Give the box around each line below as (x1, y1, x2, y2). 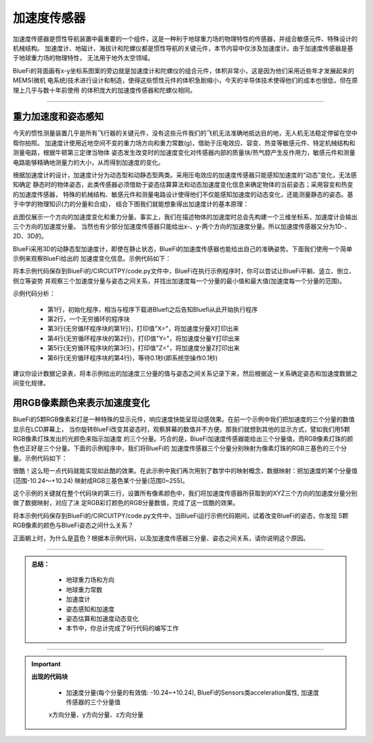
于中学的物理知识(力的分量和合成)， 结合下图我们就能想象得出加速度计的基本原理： (12, 200, 249, 208)
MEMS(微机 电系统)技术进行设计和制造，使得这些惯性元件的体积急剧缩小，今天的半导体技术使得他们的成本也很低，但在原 (12, 76, 358, 84)
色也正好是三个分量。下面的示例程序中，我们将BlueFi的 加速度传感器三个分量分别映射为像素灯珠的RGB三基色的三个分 (12, 444, 347, 452)
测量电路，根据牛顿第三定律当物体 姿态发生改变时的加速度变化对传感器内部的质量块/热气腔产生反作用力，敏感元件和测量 (12, 149, 356, 157)
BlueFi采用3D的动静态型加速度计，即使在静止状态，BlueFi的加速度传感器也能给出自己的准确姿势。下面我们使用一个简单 (12, 244, 353, 253)
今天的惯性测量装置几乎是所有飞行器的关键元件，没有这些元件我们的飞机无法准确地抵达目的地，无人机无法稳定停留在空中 (12, 129, 358, 138)
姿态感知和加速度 (66, 605, 115, 613)
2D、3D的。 (12, 232, 48, 240)
